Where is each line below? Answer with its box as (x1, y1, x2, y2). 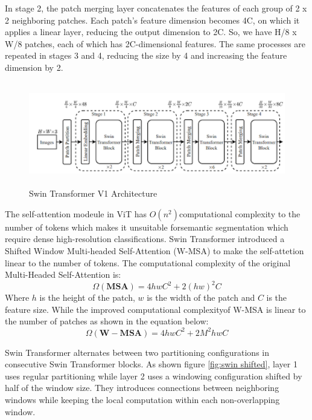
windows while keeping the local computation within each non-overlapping (5, 393, 280, 405)
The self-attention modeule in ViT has (5, 207, 147, 220)
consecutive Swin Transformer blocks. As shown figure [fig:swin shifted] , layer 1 (5, 358, 298, 370)
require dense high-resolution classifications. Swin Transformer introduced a (5, 232, 285, 245)
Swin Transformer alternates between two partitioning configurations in (5, 346, 270, 358)
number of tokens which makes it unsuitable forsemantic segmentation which (5, 220, 288, 233)
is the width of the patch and (147, 291, 255, 304)
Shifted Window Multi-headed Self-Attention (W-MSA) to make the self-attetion (5, 244, 304, 257)
